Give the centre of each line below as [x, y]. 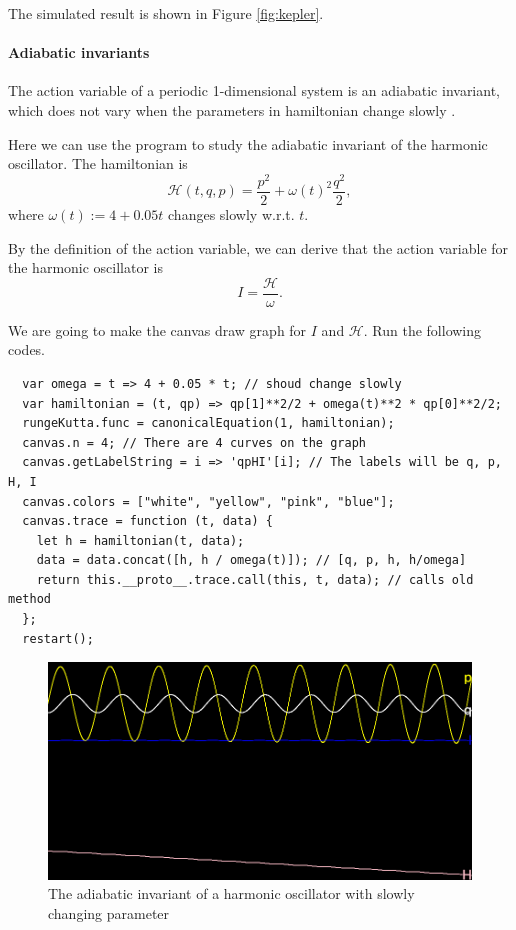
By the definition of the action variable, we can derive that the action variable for [258, 247]
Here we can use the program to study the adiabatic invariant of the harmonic [248, 143]
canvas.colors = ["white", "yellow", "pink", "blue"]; [208, 501]
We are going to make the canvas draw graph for [157, 329]
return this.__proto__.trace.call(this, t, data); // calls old [255, 579]
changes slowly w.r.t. [231, 213]
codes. [27, 349]
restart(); [58, 638]
